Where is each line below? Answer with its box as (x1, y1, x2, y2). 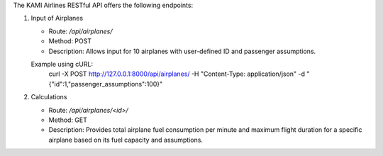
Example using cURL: (30, 60, 94, 68)
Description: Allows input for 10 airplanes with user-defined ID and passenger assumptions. (48, 47, 316, 55)
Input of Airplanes (30, 14, 84, 23)
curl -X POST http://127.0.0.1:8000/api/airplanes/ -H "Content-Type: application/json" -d (48, 69, 305, 78)
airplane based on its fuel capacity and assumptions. (48, 135, 204, 144)
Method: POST (48, 37, 92, 45)
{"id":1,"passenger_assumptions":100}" (48, 79, 163, 88)
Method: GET (48, 116, 88, 124)
